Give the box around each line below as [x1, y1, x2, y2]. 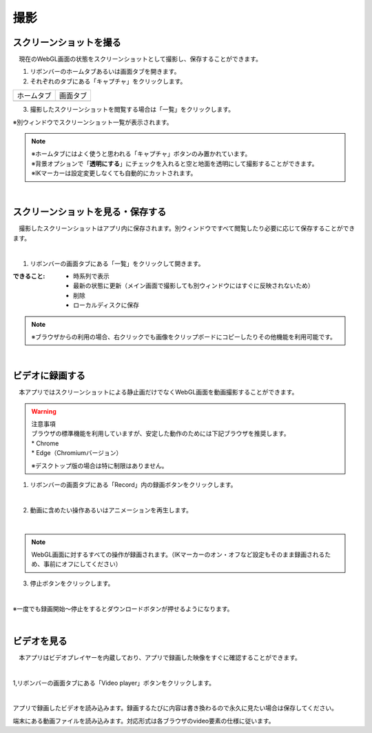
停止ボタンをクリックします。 [30, 579, 114, 588]
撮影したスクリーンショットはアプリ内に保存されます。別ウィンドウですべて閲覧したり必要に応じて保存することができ [18, 224, 355, 232]
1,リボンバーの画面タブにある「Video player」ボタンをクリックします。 [12, 679, 216, 687]
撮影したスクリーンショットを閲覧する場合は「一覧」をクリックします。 [30, 106, 234, 114]
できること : [12, 272, 45, 281]
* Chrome [31, 439, 59, 448]
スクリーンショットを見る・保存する [12, 206, 167, 218]
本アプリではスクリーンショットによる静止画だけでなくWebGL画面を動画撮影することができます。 [18, 388, 298, 396]
